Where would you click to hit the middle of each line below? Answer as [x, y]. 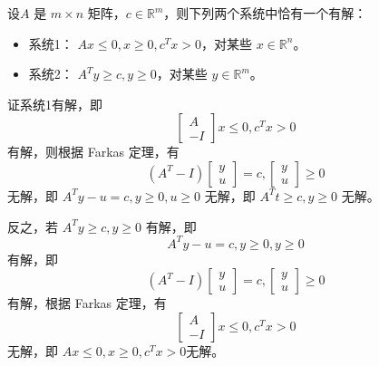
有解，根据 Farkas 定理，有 [87, 303]
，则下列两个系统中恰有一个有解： [265, 13]
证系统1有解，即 [55, 104]
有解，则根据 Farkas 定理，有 [93, 152]
